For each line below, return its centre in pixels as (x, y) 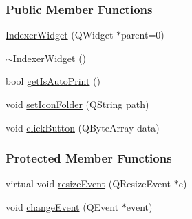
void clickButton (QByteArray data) (83, 127)
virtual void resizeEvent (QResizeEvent (88, 184)
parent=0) (143, 35)
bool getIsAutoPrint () (53, 81)
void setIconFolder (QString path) (77, 104)
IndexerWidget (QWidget (60, 35)
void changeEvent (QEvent (62, 207)
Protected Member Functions (89, 158)
